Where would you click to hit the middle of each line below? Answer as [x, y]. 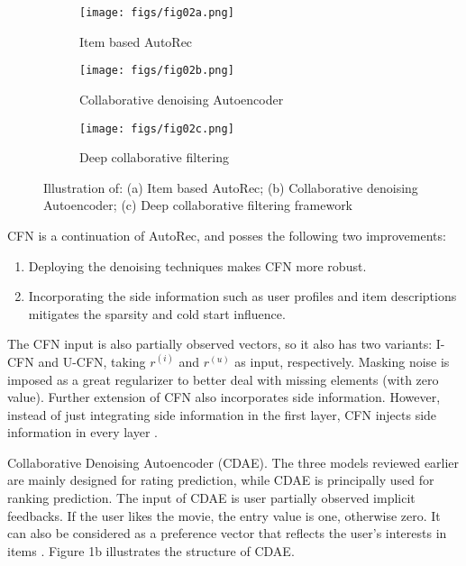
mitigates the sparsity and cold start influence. [157, 313]
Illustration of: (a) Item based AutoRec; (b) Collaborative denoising [231, 187]
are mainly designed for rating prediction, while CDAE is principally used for [221, 480]
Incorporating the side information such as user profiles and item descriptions [242, 296]
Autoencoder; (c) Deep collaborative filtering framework [198, 205]
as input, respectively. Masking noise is [342, 361]
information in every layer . [82, 432]
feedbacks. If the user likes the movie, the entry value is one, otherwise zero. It [224, 515]
